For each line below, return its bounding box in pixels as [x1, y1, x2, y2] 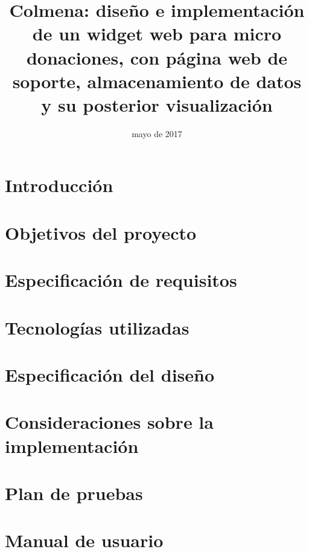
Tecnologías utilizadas [5, 315, 190, 339]
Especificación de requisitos [5, 268, 237, 292]
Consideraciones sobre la [5, 409, 214, 434]
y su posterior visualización [41, 92, 273, 117]
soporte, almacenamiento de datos [12, 68, 302, 93]
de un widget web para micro [32, 21, 282, 46]
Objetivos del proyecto [5, 220, 197, 245]
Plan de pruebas [5, 480, 143, 505]
